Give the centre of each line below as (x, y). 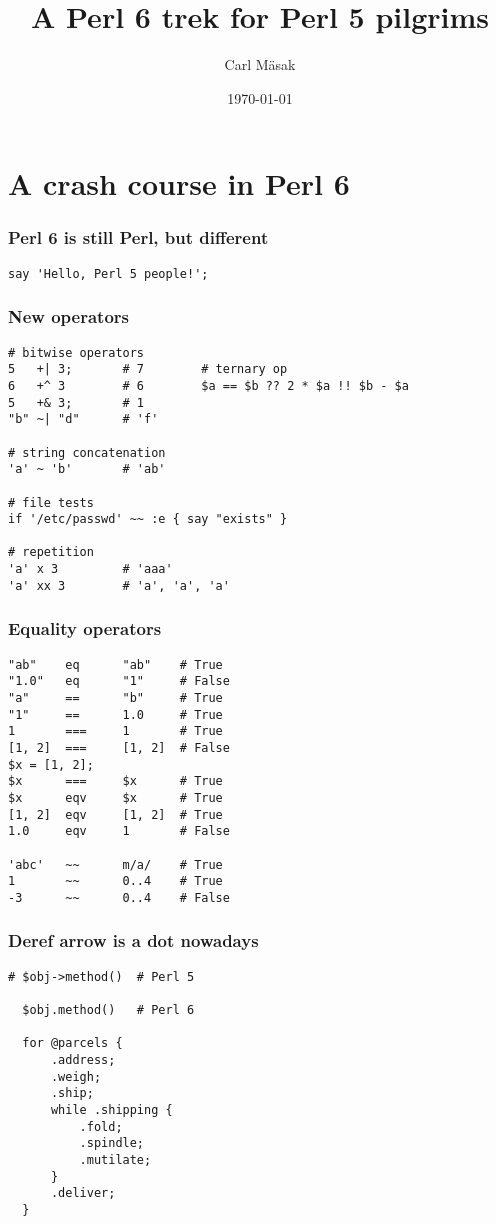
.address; (83, 1060)
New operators (69, 316)
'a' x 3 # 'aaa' (90, 569)
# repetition (51, 552)
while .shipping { (111, 1109)
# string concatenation (87, 452)
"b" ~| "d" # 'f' (83, 419)
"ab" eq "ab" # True (115, 664)
